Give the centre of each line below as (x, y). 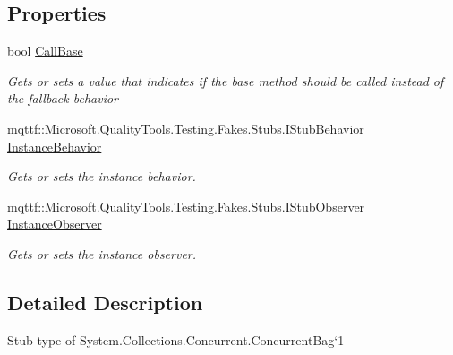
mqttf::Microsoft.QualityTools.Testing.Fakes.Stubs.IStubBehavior (186, 128)
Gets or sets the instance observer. (102, 253)
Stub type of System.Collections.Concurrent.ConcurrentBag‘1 (176, 339)
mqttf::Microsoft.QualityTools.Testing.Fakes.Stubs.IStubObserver (186, 206)
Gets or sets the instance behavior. (102, 176)
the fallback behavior (63, 98)
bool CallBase (45, 51)
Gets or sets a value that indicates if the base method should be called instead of (226, 80)
